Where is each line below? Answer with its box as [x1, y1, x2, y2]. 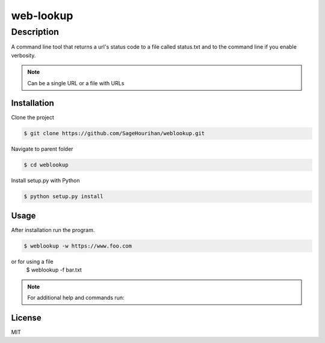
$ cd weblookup [23, 162, 69, 168]
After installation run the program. [11, 226, 95, 234]
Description [11, 26, 60, 37]
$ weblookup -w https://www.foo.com [23, 242, 132, 249]
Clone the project [11, 114, 54, 121]
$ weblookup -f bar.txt [26, 266, 82, 273]
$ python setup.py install [23, 193, 104, 200]
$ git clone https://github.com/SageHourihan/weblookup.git [23, 130, 205, 137]
